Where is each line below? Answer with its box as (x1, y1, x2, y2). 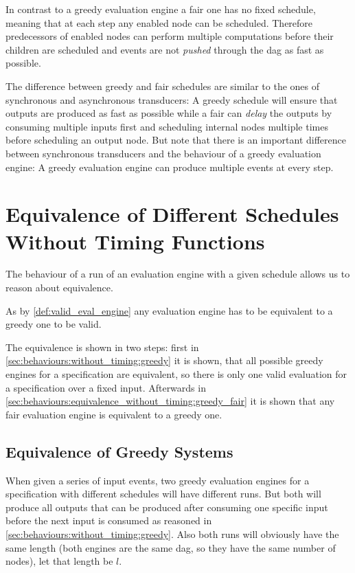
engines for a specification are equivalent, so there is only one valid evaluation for (5, 367, 347, 381)
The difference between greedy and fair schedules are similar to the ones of (5, 78, 320, 93)
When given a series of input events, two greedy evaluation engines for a (5, 473, 310, 487)
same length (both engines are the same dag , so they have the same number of (5, 540, 336, 554)
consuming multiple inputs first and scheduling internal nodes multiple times (5, 119, 328, 133)
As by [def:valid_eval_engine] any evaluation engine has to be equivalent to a (5, 303, 333, 317)
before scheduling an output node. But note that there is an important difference (5, 133, 346, 147)
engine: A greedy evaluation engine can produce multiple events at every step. (5, 159, 334, 174)
